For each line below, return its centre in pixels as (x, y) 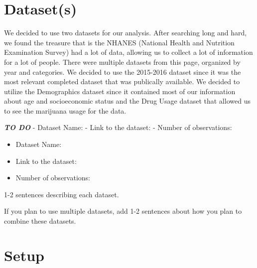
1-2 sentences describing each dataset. (62, 194)
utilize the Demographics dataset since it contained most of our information (120, 91)
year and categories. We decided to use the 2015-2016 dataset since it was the (123, 71)
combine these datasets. (40, 221)
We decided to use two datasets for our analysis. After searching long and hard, (126, 33)
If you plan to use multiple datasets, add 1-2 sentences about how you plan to (123, 211)
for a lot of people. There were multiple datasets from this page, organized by (122, 62)
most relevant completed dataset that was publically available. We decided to (122, 81)
